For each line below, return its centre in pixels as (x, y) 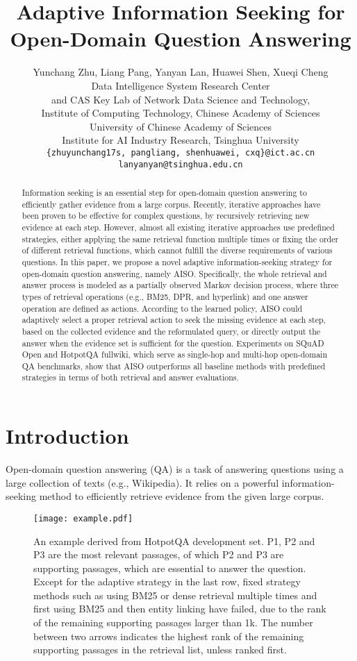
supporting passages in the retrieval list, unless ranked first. (160, 650)
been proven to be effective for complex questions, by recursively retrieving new (166, 216)
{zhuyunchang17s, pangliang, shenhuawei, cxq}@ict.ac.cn (181, 152)
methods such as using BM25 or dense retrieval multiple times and (175, 595)
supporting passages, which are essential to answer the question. (170, 568)
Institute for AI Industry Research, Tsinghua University (181, 140)
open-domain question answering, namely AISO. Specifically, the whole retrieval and (174, 273)
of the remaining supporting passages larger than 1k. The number (173, 622)
